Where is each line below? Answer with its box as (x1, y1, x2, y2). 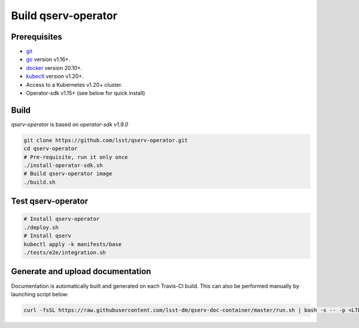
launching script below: (11, 290, 69, 297)
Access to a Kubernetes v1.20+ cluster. (26, 81, 123, 88)
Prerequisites (11, 32, 62, 42)
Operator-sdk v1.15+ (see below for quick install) (26, 90, 145, 97)
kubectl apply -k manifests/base (23, 241, 122, 248)
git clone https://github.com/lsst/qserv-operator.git (23, 136, 188, 144)
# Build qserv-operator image (23, 171, 112, 177)
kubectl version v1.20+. (26, 72, 84, 80)
